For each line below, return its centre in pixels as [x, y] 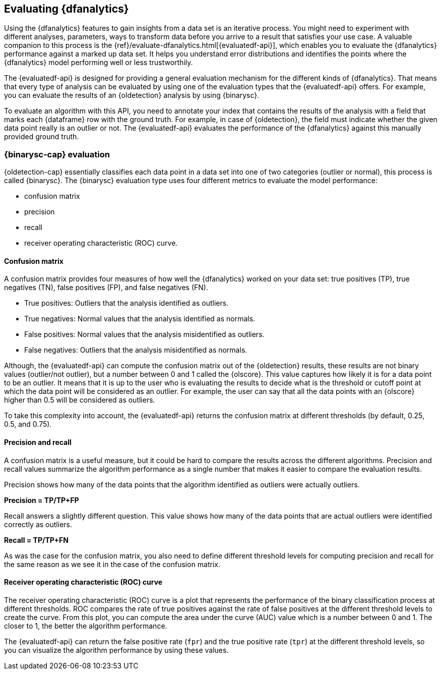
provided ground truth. [42, 137]
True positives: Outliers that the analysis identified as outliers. [127, 303]
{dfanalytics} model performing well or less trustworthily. [99, 63]
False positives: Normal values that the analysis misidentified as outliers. [144, 334]
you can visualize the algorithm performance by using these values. [116, 650]
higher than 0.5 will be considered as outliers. [80, 400]
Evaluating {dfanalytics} [67, 9]
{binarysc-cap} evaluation [57, 154]
